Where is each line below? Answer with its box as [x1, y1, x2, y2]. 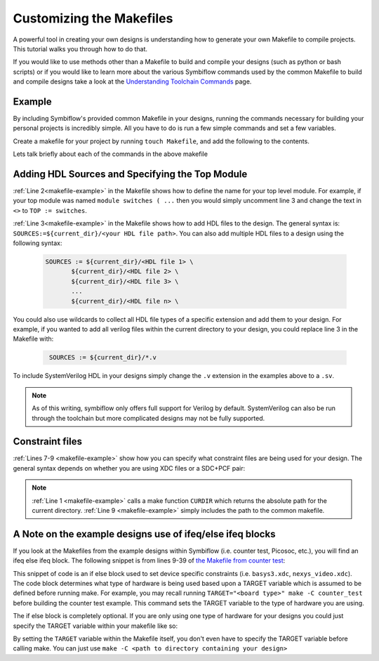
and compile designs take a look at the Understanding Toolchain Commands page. [13, 77, 252, 86]
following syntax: [13, 239, 62, 247]
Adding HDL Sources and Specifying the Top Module [13, 169, 248, 180]
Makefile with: [13, 334, 54, 343]
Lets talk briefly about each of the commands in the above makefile [13, 150, 208, 158]
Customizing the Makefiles [13, 11, 173, 26]
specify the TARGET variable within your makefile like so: [13, 622, 178, 630]
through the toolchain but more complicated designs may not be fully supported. [32, 414, 265, 422]
